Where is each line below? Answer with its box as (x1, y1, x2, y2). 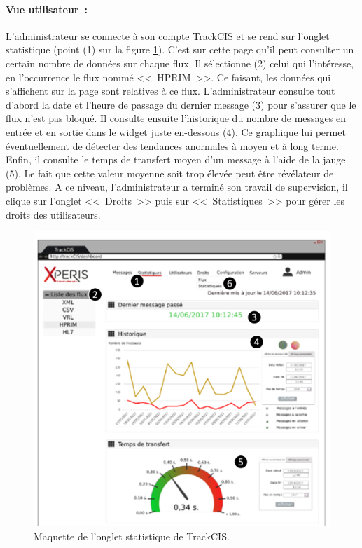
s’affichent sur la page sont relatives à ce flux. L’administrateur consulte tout (6, 83, 335, 98)
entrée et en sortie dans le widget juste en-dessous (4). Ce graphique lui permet (6, 124, 346, 139)
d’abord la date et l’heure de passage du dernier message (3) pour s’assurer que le (6, 97, 356, 111)
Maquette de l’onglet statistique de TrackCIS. (34, 528, 230, 543)
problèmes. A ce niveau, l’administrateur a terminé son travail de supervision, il (6, 179, 348, 194)
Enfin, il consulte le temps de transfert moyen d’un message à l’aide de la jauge (6, 152, 346, 167)
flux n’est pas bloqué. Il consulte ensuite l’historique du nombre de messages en (6, 111, 347, 125)
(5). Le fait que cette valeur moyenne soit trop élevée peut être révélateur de (6, 165, 334, 180)
